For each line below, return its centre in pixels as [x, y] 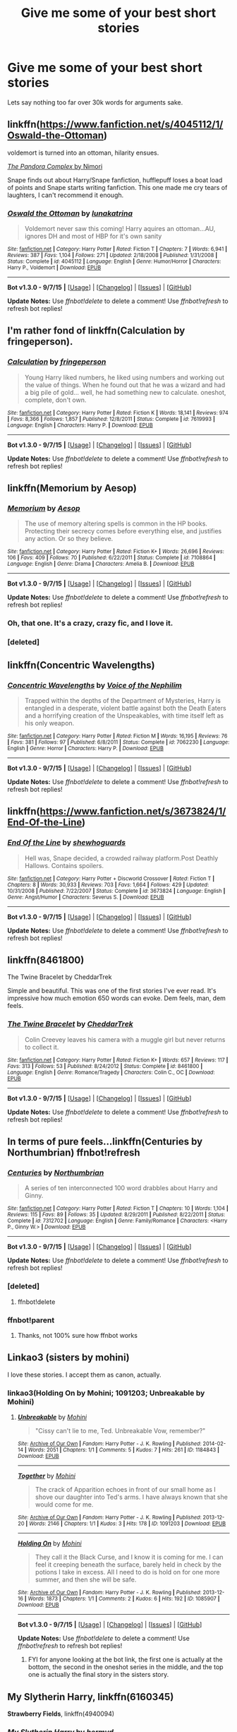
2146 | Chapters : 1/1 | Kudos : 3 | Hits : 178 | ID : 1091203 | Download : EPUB [137, 1524]
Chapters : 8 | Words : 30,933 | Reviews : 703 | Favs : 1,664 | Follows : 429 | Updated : [108, 884]
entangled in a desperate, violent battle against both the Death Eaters [126, 708]
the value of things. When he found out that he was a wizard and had [125, 385]
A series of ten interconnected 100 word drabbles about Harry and [121, 1188]
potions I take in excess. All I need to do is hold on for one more [127, 1572]
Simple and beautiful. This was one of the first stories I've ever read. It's [112, 991]
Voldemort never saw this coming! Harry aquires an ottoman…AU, [120, 229]
